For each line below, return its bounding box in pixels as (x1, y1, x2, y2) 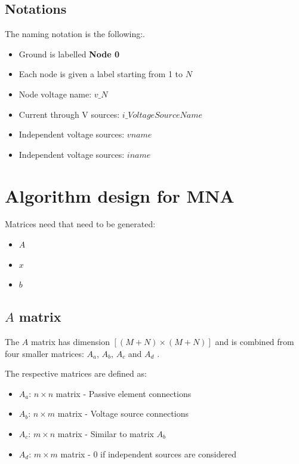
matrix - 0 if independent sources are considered (60, 447, 236, 460)
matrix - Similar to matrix (57, 428, 154, 440)
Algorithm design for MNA (5, 183, 235, 207)
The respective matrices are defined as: (5, 367, 147, 380)
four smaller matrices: (5, 347, 84, 359)
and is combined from (215, 335, 294, 348)
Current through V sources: (19, 108, 120, 120)
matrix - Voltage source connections (57, 407, 189, 420)
